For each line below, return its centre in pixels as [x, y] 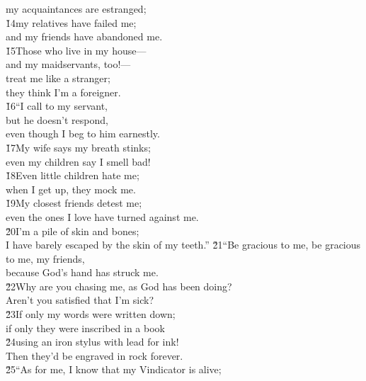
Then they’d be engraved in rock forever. [95, 355]
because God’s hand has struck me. [82, 272]
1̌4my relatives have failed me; [71, 22]
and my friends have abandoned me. [84, 36]
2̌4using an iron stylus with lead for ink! [92, 342]
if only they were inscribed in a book [85, 328]
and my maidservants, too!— [68, 64]
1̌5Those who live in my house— [76, 50]
